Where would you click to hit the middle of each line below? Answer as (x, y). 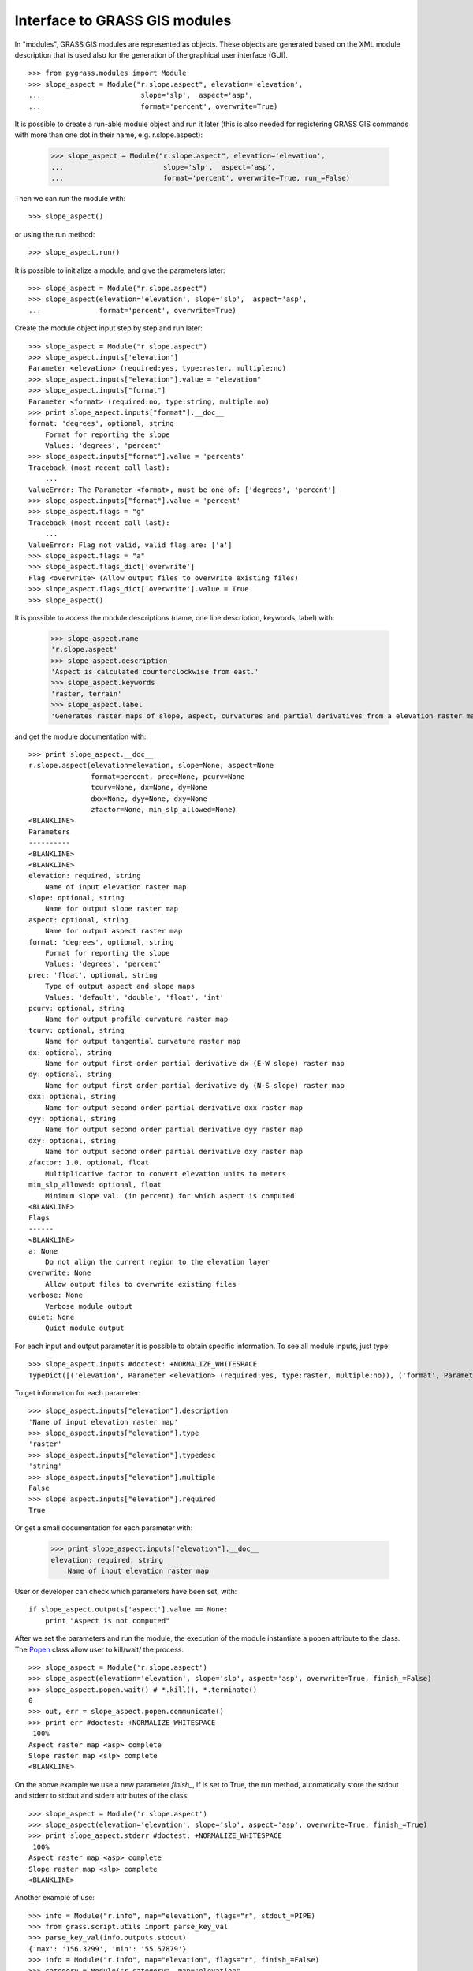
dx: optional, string (70, 1052)
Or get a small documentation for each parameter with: (104, 1528)
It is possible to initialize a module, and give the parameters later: (120, 270)
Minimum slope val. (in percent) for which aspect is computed (169, 1196)
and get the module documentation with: (80, 736)
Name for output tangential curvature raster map (142, 1041)
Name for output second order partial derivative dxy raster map (174, 1152)
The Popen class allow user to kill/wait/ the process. (99, 1649)
